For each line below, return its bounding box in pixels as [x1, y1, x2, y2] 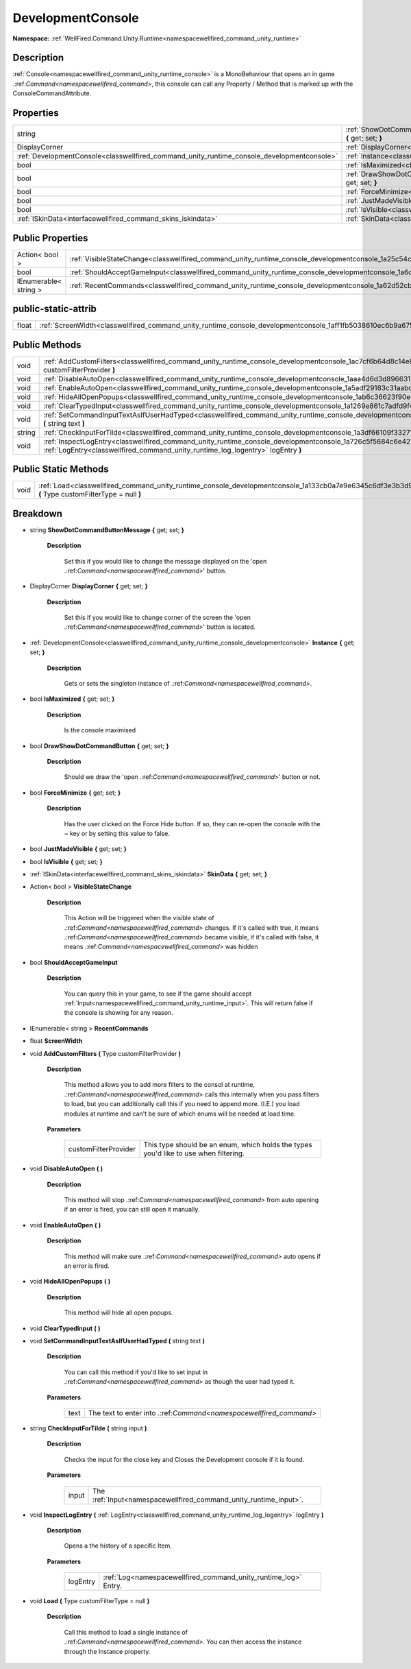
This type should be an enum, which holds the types [143, 1140, 312, 1150]
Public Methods [12, 339, 82, 350]
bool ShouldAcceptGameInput [29, 958, 118, 966]
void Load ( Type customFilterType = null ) [29, 1597, 150, 1605]
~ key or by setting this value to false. [64, 829, 171, 837]
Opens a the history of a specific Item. [64, 1541, 173, 1550]
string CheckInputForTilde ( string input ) [29, 1424, 147, 1432]
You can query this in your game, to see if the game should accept [64, 989, 252, 998]
